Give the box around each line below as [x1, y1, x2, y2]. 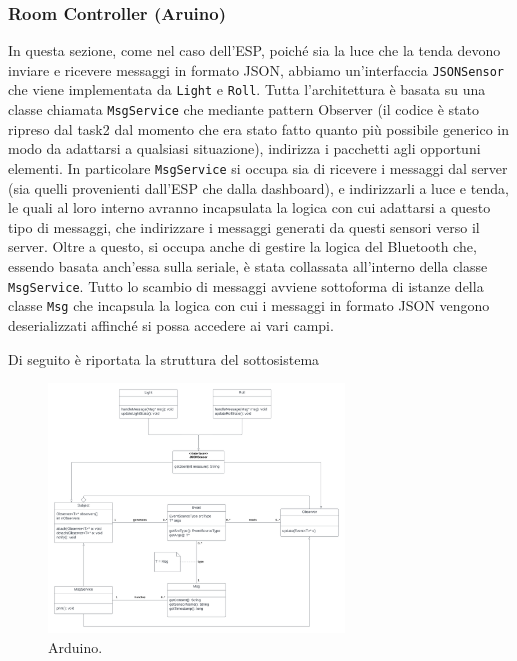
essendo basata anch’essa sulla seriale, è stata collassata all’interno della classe [8, 256, 488, 276]
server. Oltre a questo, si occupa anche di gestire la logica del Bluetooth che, [8, 236, 477, 257]
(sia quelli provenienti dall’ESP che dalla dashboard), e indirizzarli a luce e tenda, [8, 177, 509, 198]
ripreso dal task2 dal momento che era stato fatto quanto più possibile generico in [8, 118, 510, 139]
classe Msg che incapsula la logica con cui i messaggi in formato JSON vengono [8, 295, 490, 316]
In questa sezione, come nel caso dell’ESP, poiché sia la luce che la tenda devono [8, 40, 501, 61]
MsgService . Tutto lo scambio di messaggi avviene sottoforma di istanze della [8, 275, 484, 296]
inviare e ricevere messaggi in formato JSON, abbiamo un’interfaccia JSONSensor [8, 59, 505, 80]
